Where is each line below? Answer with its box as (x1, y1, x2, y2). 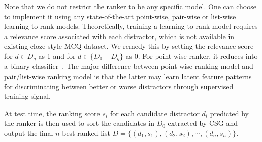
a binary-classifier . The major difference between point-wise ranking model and (4, 61, 253, 72)
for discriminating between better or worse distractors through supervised (4, 81, 234, 91)
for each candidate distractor (110, 108, 200, 118)
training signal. (4, 91, 51, 101)
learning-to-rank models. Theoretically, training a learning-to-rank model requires (4, 21, 258, 31)
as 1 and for (38, 50, 76, 61)
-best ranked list (59, 127, 110, 138)
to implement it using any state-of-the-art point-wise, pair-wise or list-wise (4, 11, 236, 21)
